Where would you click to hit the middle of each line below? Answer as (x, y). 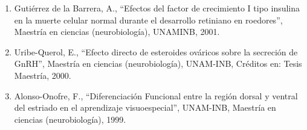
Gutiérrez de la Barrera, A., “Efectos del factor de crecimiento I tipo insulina (157, 8)
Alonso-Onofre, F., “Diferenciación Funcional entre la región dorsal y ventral (156, 95)
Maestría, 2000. (43, 75)
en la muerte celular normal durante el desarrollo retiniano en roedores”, (148, 20)
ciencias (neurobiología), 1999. (70, 119)
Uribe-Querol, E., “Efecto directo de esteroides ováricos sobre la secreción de (156, 51)
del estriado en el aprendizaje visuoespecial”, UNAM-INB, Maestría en (145, 107)
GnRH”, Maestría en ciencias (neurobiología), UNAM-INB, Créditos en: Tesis (158, 63)
